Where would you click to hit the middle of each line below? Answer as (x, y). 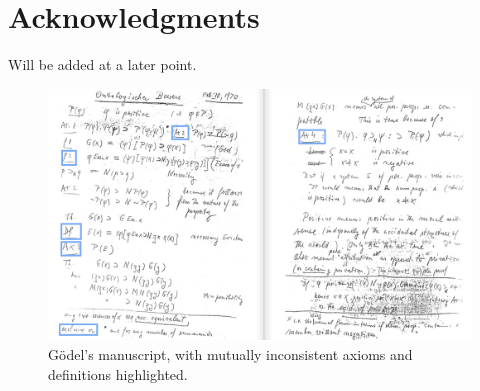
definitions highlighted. (118, 373)
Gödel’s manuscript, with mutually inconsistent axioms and (230, 354)
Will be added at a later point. (102, 64)
